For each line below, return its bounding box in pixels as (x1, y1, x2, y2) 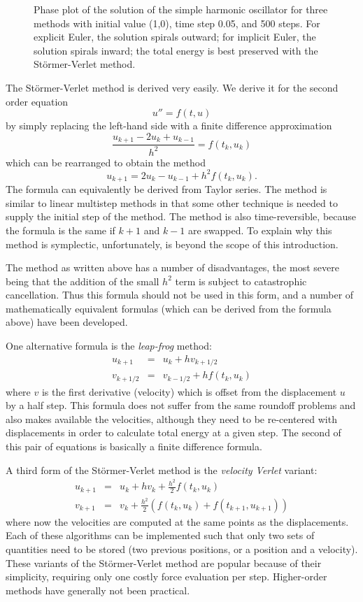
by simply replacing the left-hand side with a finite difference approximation (6, 118, 332, 133)
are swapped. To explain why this (187, 222, 332, 237)
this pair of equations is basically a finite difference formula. (6, 439, 262, 453)
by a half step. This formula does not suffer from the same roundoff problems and (6, 398, 356, 413)
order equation (6, 94, 69, 108)
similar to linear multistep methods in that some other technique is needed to (6, 195, 338, 210)
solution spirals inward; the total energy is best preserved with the (34, 43, 318, 57)
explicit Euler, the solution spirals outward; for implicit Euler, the (34, 29, 316, 44)
